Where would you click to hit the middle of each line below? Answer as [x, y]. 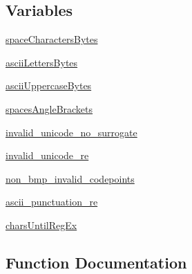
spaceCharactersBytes [52, 39]
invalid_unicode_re [47, 155]
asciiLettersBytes [42, 62]
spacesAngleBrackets [49, 108]
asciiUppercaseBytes [49, 85]
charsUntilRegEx [41, 225]
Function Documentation [96, 262]
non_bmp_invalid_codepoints [70, 178]
